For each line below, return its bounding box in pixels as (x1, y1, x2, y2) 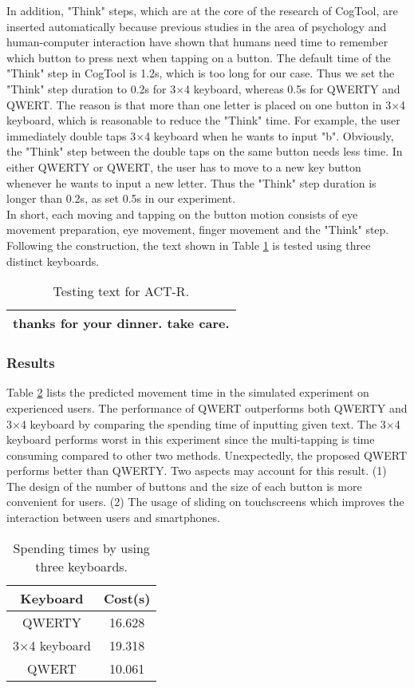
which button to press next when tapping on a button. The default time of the (6, 49, 391, 65)
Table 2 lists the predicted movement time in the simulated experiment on (6, 384, 369, 401)
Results (6, 353, 55, 373)
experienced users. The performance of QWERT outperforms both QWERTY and (6, 399, 408, 416)
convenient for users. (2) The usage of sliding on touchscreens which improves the (6, 493, 404, 510)
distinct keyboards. (6, 252, 100, 269)
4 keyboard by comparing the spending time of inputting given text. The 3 (20, 415, 386, 432)
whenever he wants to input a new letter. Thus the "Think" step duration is (6, 174, 377, 191)
